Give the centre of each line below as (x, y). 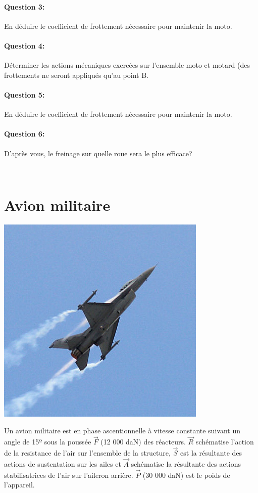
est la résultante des (211, 453)
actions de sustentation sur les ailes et (63, 463)
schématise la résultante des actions (186, 463)
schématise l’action (225, 442)
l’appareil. (19, 485)
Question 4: (24, 45)
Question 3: (24, 6)
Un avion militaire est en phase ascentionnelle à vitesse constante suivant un (122, 431)
